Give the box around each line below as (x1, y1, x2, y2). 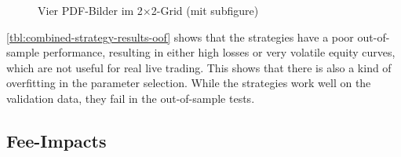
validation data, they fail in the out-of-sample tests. (6, 89, 255, 106)
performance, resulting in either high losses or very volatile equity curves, (42, 44, 396, 60)
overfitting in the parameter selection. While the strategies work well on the (6, 75, 371, 91)
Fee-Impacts (6, 128, 107, 152)
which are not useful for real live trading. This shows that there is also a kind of (6, 59, 392, 75)
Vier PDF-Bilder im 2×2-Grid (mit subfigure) (38, 2, 259, 18)
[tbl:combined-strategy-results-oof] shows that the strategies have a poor (6, 28, 354, 45)
